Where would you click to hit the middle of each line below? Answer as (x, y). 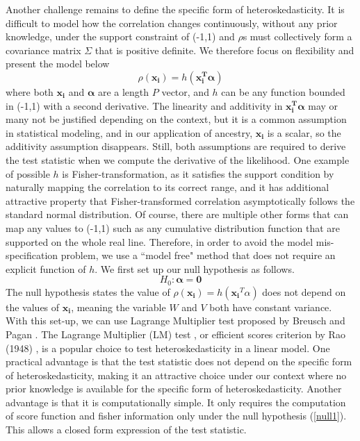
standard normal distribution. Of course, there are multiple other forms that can (177, 214)
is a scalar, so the (304, 132)
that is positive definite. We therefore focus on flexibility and (224, 50)
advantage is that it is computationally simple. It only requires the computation (176, 402)
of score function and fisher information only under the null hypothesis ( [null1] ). (176, 416)
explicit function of (46, 268)
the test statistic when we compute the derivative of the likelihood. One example (178, 159)
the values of (33, 307)
